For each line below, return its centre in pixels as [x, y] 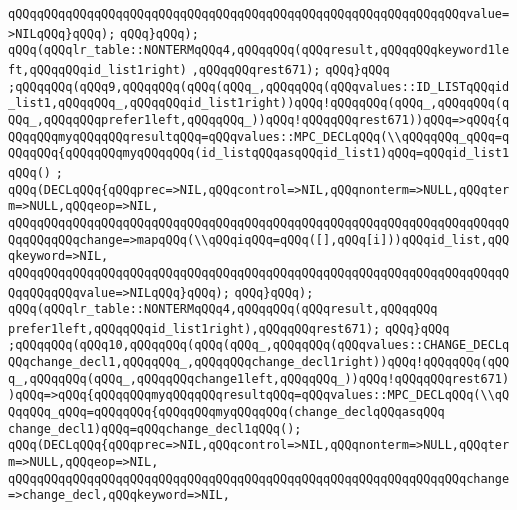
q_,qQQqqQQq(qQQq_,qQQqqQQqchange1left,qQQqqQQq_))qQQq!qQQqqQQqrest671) [259, 378]
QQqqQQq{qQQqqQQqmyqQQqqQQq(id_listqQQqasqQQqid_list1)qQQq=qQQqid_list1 [259, 153]
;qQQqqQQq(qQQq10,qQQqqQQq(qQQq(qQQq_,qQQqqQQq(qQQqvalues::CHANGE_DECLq [259, 345]
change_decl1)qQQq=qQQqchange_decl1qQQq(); [155, 428]
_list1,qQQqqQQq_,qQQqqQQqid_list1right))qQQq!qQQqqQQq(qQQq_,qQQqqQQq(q [259, 103]
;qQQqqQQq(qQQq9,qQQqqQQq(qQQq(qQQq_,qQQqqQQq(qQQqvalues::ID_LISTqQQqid [259, 86]
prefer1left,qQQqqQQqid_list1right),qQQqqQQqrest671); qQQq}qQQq [229, 328]
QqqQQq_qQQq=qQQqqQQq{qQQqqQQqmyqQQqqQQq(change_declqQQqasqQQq [226, 412]
